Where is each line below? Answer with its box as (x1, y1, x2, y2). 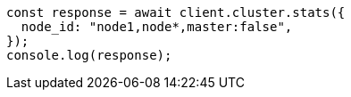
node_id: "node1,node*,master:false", (21, 20, 293, 34)
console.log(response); (6, 48, 172, 62)
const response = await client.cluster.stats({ (6, 5, 346, 20)
